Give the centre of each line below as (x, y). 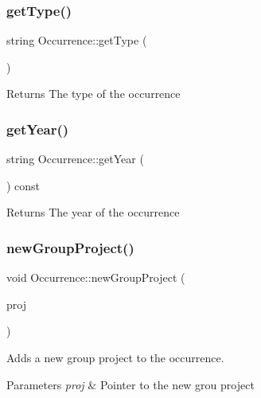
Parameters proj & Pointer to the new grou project (130, 384)
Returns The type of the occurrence (93, 94)
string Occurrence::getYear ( (75, 159)
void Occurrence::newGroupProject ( (96, 277)
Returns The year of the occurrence (93, 212)
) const (23, 185)
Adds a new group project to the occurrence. (115, 357)
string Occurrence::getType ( (77, 40)
